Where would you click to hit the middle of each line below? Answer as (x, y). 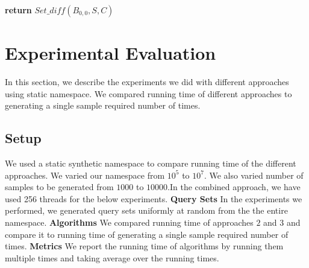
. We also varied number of (254, 175)
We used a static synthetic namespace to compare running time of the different (151, 163)
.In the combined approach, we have (234, 187)
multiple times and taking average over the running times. (112, 257)
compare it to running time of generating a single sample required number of (147, 234)
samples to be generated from (59, 187)
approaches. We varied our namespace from (85, 175)
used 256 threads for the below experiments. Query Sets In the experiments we (154, 198)
